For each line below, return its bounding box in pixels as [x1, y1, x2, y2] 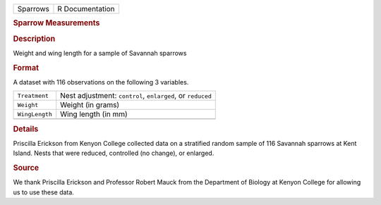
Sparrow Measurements [13, 18, 100, 28]
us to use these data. [13, 187, 74, 197]
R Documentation [57, 4, 116, 13]
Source [13, 163, 40, 173]
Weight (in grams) [60, 100, 120, 110]
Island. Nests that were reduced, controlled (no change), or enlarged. [13, 149, 214, 158]
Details [13, 124, 39, 134]
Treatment [17, 92, 49, 99]
